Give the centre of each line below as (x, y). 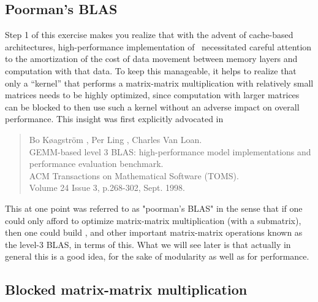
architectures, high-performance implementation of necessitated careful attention (158, 46)
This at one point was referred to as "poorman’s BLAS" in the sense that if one (154, 208)
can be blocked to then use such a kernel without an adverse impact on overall (152, 106)
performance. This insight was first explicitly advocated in (114, 119)
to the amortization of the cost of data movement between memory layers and (151, 59)
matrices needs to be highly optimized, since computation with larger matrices (152, 95)
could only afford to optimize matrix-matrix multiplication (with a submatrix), (153, 220)
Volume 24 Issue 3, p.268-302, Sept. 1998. (107, 188)
